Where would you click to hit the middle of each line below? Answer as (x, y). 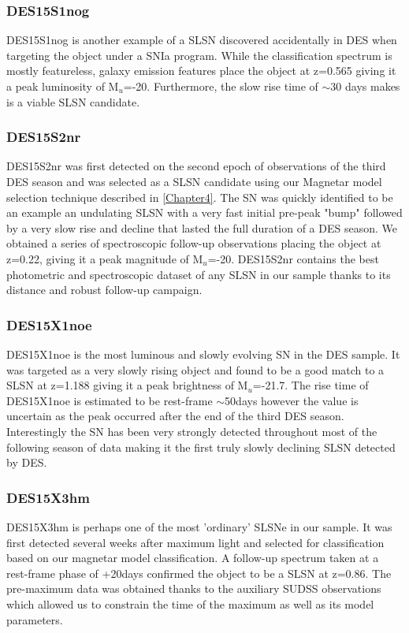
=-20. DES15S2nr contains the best (293, 258)
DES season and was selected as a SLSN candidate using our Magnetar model (194, 181)
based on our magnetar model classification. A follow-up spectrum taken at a (193, 558)
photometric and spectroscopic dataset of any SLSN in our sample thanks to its (199, 274)
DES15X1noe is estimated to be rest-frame (110, 400)
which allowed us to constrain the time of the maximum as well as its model (190, 603)
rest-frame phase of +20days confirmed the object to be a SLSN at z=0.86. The (199, 573)
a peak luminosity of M (63, 86)
